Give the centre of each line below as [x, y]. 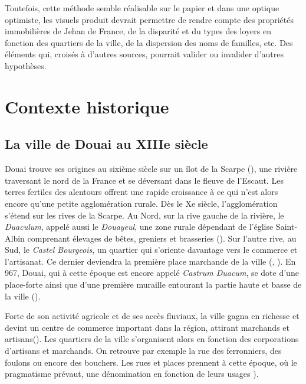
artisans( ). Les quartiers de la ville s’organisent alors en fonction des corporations [152, 339]
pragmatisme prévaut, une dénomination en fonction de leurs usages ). [132, 374]
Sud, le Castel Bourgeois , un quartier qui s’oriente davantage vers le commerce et [151, 250]
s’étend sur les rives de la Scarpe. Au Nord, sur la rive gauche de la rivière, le [144, 215]
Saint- [287, 227]
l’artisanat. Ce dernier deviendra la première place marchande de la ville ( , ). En [150, 261]
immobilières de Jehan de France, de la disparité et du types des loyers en [138, 31]
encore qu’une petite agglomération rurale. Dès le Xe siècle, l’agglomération [141, 203]
